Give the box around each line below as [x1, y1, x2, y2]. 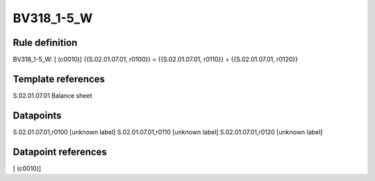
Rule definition [12, 37, 78, 49]
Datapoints [12, 110, 62, 121]
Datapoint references [12, 146, 108, 157]
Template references [12, 73, 106, 85]
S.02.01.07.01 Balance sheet [12, 91, 92, 100]
